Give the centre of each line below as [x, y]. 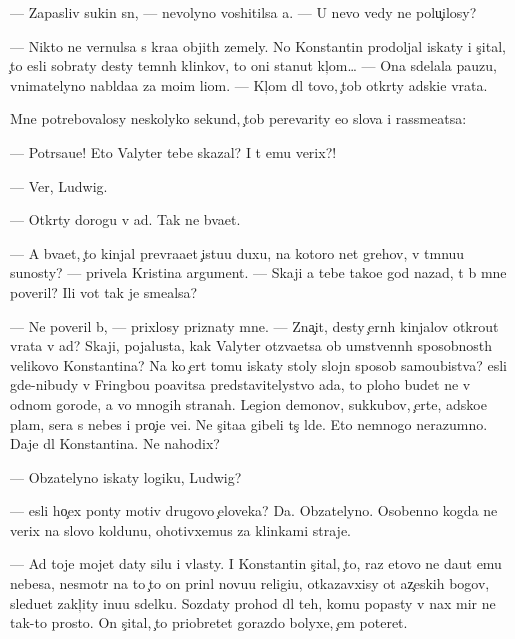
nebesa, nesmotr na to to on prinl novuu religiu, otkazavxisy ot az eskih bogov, [250, 583]
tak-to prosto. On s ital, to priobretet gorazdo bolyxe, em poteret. [209, 622]
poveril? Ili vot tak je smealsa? [104, 291]
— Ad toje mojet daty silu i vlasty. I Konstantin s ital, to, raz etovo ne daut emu [256, 563]
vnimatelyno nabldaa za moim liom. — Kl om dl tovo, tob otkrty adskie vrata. [249, 84]
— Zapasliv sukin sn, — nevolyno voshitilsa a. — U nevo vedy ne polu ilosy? [243, 12]
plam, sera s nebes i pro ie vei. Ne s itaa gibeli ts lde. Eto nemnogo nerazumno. [249, 423]
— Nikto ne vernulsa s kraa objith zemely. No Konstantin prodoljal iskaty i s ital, [258, 45]
